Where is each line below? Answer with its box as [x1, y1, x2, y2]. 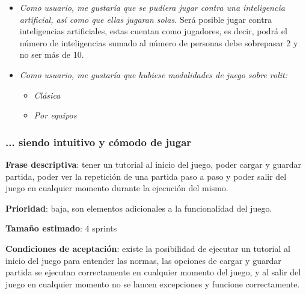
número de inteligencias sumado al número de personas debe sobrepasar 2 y [19, 36, 298, 49]
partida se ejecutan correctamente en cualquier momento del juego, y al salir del [5, 266, 301, 278]
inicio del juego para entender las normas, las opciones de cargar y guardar [5, 254, 281, 266]
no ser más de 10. [19, 48, 84, 61]
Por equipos [34, 109, 77, 121]
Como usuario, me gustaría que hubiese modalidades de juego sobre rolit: [19, 68, 287, 81]
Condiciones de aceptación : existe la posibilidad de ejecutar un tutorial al [5, 242, 290, 254]
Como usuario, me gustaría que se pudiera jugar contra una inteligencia [19, 1, 285, 13]
